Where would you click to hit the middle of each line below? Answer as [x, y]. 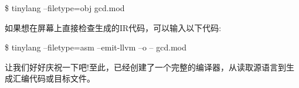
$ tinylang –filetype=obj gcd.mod [65, 8]
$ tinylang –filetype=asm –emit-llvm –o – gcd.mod [96, 47]
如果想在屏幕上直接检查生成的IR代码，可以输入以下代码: [113, 27]
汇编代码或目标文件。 [54, 78]
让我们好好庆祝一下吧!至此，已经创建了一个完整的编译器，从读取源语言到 [145, 67]
